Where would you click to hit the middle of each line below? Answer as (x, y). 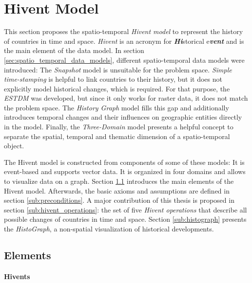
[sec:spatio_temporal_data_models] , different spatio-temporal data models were (124, 60)
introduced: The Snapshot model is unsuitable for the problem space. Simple (118, 69)
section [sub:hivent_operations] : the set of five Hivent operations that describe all (126, 209)
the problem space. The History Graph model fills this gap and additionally (116, 107)
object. (14, 146)
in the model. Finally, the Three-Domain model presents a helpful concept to (119, 127)
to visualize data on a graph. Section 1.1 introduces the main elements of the (119, 181)
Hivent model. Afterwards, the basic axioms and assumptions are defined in (117, 190)
